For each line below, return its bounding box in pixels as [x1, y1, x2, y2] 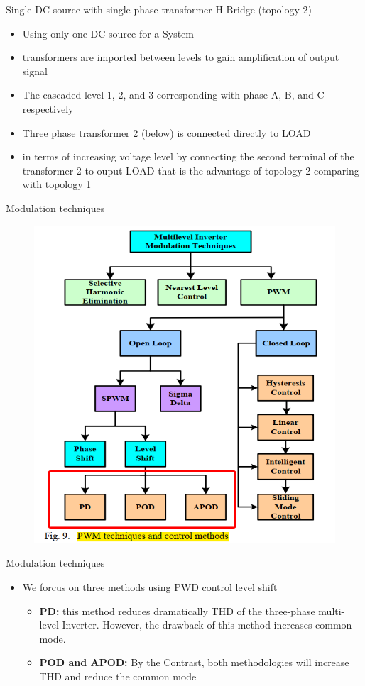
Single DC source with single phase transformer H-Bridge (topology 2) [6, 2, 312, 16]
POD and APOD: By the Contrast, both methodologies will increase [39, 655, 349, 670]
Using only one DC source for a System [22, 26, 195, 40]
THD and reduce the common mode [39, 668, 197, 683]
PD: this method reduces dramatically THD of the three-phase [39, 603, 315, 618]
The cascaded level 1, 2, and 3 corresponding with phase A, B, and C [22, 87, 325, 102]
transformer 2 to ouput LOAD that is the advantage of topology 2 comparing [22, 162, 359, 177]
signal [22, 63, 48, 78]
